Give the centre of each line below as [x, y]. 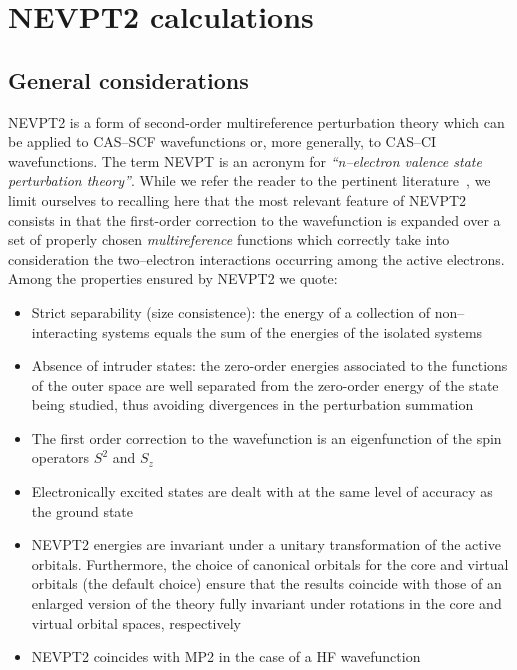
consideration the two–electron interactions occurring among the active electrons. [256, 258]
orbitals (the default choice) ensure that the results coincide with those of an [266, 583]
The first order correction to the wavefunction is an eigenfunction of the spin [266, 437]
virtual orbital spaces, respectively [136, 622]
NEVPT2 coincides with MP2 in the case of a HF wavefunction [226, 656]
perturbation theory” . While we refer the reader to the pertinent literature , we [249, 180]
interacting [64, 331]
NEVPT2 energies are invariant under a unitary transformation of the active [266, 544]
